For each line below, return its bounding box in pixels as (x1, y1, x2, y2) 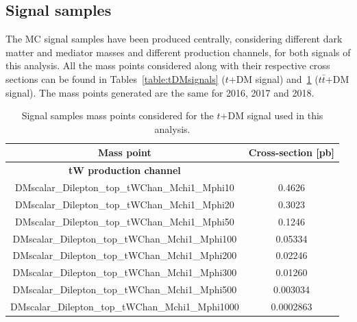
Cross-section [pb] (248, 145, 335, 160)
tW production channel (69, 163, 181, 177)
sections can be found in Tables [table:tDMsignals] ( (5, 71, 225, 86)
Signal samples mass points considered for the (21, 108, 214, 123)
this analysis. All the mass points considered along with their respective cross (5, 58, 330, 73)
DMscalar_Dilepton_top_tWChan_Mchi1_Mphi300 (12, 265, 237, 280)
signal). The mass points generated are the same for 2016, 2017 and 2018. (5, 85, 315, 99)
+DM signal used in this (220, 108, 323, 123)
